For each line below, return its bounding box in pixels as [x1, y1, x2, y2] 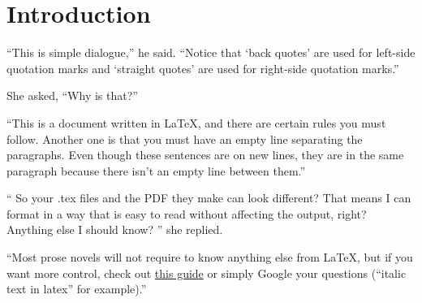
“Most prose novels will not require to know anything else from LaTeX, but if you [6, 249, 413, 266]
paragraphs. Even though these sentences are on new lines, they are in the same [6, 146, 404, 163]
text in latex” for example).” [6, 280, 147, 297]
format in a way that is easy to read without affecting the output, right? [6, 205, 367, 222]
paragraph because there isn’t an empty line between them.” [6, 162, 306, 179]
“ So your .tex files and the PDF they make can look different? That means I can [6, 189, 411, 206]
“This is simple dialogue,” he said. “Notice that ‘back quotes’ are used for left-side [6, 44, 416, 61]
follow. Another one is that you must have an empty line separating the [6, 130, 363, 147]
